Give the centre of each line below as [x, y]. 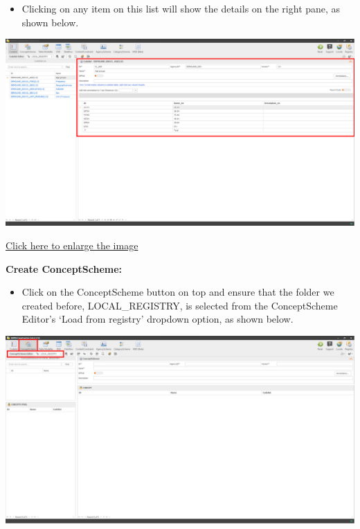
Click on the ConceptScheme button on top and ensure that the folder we [178, 292]
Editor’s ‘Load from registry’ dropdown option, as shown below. [157, 319]
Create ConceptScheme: [64, 268]
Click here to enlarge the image [72, 245]
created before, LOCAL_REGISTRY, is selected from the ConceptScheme [180, 305]
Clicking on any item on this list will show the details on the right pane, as [181, 8]
